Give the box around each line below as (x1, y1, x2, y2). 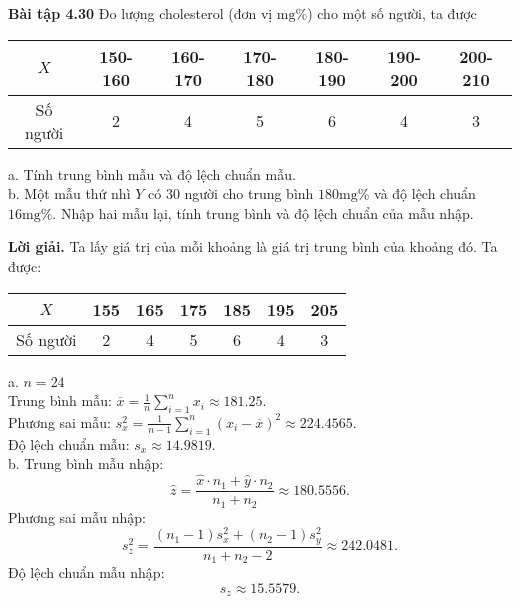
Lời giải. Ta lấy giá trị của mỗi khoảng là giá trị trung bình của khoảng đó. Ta (8, 236, 498, 257)
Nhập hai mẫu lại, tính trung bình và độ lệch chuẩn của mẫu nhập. (60, 202, 474, 223)
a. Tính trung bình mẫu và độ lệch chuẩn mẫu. (8, 163, 296, 184)
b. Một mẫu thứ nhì (8, 183, 131, 204)
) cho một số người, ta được (307, 3, 477, 23)
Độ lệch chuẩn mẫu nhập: (8, 562, 165, 583)
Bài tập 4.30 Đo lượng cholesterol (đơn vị (8, 3, 273, 23)
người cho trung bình (184, 183, 314, 204)
